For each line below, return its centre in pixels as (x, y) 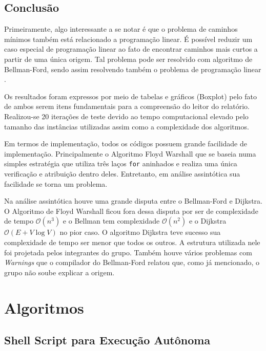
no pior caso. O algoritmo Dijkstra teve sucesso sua (140, 232)
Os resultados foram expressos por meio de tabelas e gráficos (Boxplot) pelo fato (130, 96)
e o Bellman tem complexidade (111, 221)
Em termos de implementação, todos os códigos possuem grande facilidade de (126, 144)
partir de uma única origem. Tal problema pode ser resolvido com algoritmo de (128, 59)
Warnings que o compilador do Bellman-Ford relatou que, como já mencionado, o (132, 262)
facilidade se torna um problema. (56, 183)
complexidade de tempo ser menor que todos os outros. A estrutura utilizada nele (132, 242)
